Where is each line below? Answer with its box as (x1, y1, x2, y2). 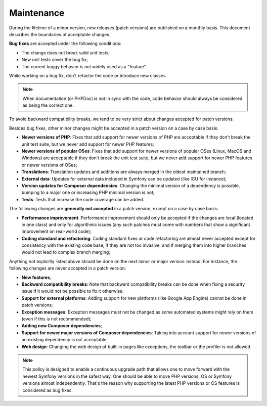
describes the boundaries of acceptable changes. (9, 31, 111, 37)
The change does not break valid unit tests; (21, 49, 110, 55)
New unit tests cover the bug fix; (21, 57, 88, 63)
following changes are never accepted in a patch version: (9, 265, 126, 271)
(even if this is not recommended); (21, 316, 91, 321)
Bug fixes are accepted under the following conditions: (9, 41, 122, 46)
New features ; (21, 274, 51, 280)
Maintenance (9, 7, 65, 18)
